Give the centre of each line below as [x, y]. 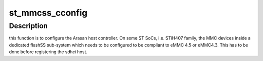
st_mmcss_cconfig [48, 13]
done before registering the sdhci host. [48, 52]
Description [28, 26]
